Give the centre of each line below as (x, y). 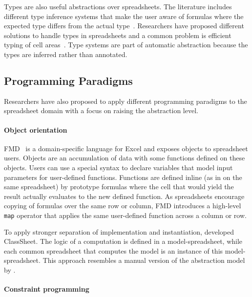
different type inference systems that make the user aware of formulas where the (124, 16)
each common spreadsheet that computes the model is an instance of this (114, 250)
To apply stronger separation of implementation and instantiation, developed (119, 231)
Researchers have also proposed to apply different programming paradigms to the (126, 101)
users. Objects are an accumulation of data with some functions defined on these (125, 158)
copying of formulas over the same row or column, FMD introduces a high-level (123, 206)
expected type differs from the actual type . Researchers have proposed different (124, 26)
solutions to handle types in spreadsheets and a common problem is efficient (118, 35)
